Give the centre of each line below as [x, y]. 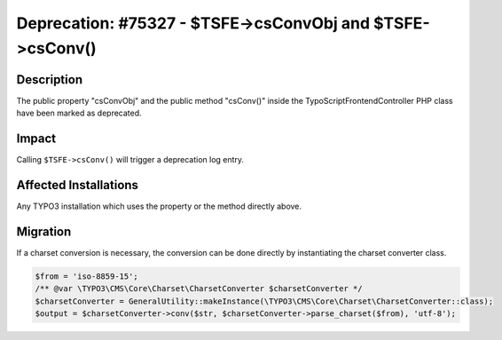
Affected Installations [78, 185]
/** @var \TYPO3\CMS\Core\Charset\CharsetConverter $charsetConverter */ [199, 289]
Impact [36, 139]
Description [50, 79]
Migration [44, 231]
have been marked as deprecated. [79, 113]
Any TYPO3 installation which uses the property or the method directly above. [159, 206]
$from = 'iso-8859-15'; [87, 276]
